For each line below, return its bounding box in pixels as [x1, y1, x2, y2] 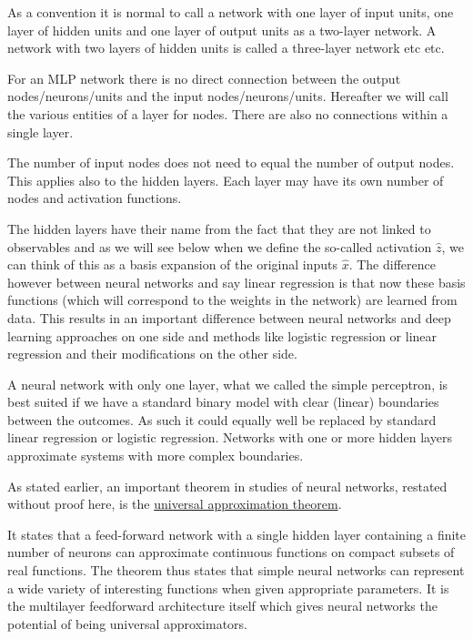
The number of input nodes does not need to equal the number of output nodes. [7, 153, 455, 172]
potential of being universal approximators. [7, 614, 247, 633]
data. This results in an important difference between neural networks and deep [7, 308, 451, 327]
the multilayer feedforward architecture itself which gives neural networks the [7, 596, 438, 615]
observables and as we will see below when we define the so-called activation [7, 237, 432, 256]
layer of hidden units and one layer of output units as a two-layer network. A [7, 20, 437, 39]
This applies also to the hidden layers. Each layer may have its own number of [7, 170, 444, 189]
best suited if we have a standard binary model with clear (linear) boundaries [7, 392, 439, 411]
